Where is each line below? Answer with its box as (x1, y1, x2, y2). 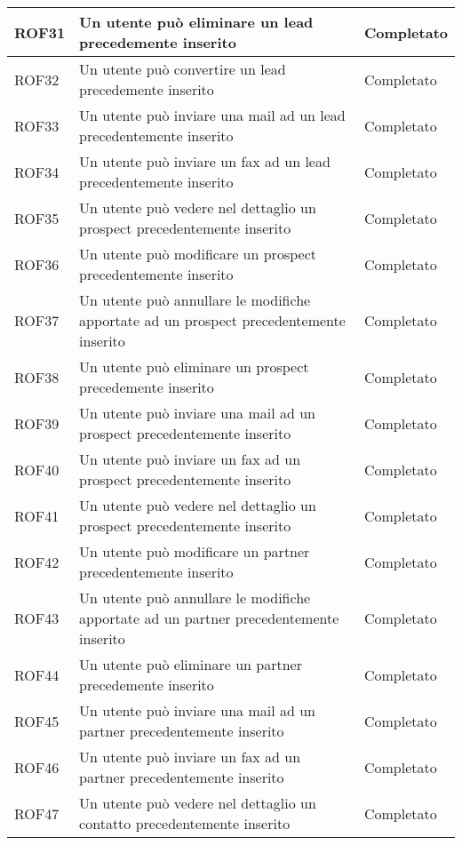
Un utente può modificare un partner (79, 541, 310, 562)
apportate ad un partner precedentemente (79, 608, 339, 628)
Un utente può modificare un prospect (79, 243, 316, 264)
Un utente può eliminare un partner (79, 654, 302, 674)
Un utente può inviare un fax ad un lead (79, 151, 331, 171)
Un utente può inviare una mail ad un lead (79, 105, 346, 125)
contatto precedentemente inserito (79, 813, 291, 833)
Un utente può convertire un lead (79, 59, 286, 79)
